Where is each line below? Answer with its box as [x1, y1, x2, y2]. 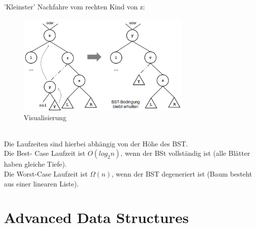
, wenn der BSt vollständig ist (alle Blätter [121, 148, 250, 158]
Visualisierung [24, 112, 67, 122]
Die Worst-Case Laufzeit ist [4, 168, 88, 179]
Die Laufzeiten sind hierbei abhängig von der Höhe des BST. [4, 138, 188, 148]
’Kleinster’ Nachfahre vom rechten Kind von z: [4, 1, 145, 11]
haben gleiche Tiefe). [4, 159, 67, 169]
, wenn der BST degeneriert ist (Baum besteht [111, 168, 252, 179]
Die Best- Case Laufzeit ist [4, 148, 85, 158]
